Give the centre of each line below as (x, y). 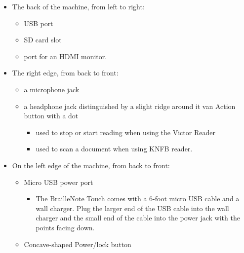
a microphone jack (52, 89)
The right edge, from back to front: (65, 73)
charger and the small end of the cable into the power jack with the (138, 218)
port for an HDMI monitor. (65, 56)
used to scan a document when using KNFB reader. (114, 149)
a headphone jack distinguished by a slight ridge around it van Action (130, 106)
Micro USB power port (59, 182)
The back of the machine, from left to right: (78, 6)
